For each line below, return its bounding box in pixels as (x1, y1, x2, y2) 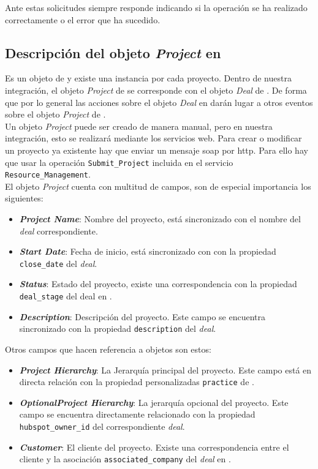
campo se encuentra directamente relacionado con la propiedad (19, 408, 256, 421)
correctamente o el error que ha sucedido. (5, 13, 161, 26)
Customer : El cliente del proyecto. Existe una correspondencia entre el (19, 440, 289, 453)
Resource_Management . (5, 168, 91, 181)
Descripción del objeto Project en (5, 43, 221, 62)
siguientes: (5, 192, 44, 204)
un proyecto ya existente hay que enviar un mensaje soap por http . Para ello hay (5, 143, 308, 156)
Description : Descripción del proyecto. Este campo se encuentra (19, 310, 266, 323)
